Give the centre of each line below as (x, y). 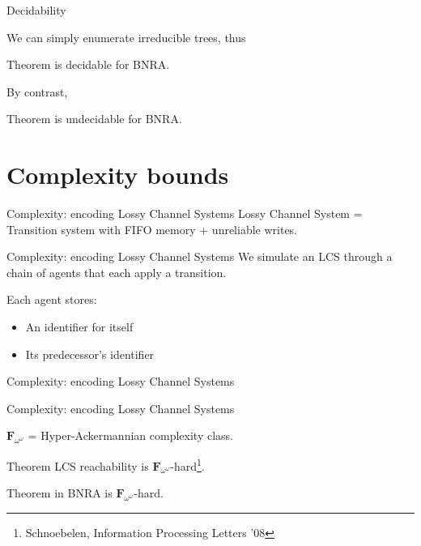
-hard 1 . (187, 465)
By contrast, (37, 91)
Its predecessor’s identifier (90, 354)
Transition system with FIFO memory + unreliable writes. (152, 229)
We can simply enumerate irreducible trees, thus (126, 37)
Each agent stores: (52, 299)
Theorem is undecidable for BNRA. (94, 119)
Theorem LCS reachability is (78, 465)
